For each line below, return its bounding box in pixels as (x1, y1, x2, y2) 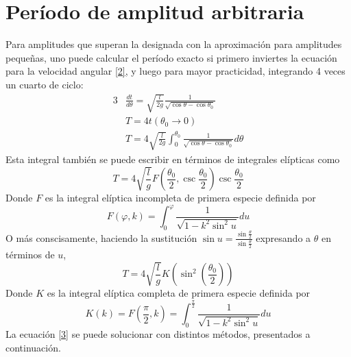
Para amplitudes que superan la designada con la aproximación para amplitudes (5, 37, 342, 51)
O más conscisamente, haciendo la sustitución (5, 230, 197, 245)
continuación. (5, 340, 61, 354)
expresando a (256, 230, 311, 245)
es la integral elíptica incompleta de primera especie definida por (45, 190, 316, 205)
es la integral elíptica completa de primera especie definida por (47, 286, 311, 300)
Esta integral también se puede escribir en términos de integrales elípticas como (5, 151, 340, 166)
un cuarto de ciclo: (5, 77, 84, 91)
